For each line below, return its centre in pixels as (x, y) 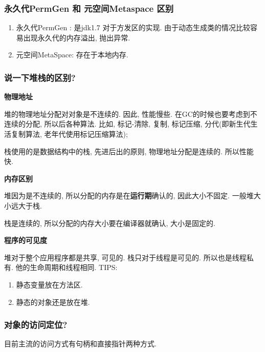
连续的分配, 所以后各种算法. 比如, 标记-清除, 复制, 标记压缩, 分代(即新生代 (127, 124)
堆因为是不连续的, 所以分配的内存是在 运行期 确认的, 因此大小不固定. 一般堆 (129, 195)
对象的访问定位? (36, 325)
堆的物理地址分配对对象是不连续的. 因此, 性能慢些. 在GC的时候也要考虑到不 (131, 113)
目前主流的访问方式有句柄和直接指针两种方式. (80, 344)
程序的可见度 (26, 240)
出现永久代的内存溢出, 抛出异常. (77, 37)
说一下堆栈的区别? (40, 77)
